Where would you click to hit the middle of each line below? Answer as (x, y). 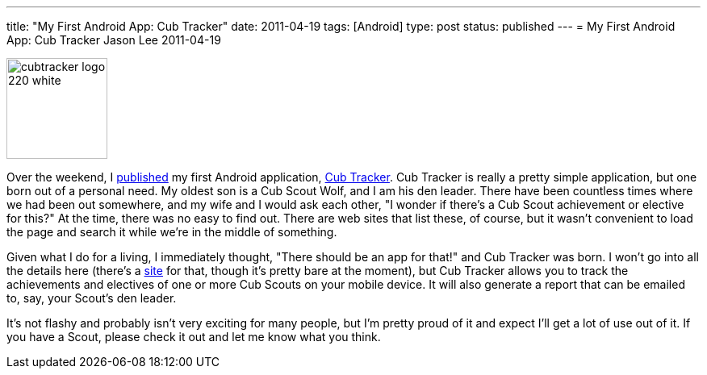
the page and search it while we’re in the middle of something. (172, 232)
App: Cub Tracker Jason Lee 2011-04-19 (114, 40)
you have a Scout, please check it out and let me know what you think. (194, 337)
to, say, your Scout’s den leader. (92, 298)
